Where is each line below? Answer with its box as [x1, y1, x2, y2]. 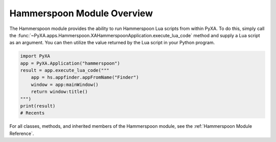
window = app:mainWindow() [31, 81, 99, 88]
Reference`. [9, 130, 34, 136]
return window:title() [31, 89, 88, 95]
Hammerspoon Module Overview [9, 8, 153, 19]
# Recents [20, 110, 45, 116]
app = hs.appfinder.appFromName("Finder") [31, 74, 139, 80]
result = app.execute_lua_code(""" [20, 68, 109, 73]
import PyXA [20, 53, 51, 59]
